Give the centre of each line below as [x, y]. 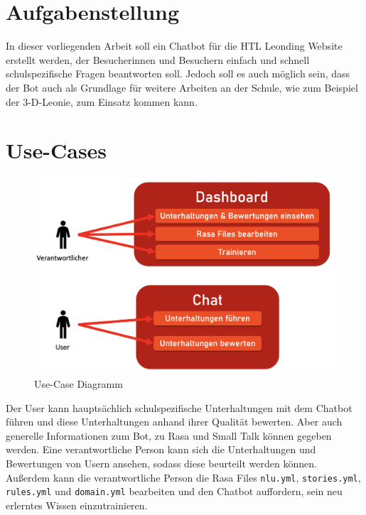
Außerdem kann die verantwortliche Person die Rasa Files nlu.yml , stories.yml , [183, 477]
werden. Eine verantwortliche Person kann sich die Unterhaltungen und [161, 449]
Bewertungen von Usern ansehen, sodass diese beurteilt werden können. [161, 463]
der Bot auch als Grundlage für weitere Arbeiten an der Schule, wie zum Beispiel [182, 87]
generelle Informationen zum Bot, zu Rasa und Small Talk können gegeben [169, 435]
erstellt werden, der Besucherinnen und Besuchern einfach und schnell [158, 59]
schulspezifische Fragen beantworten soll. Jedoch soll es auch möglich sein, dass [178, 74]
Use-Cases [56, 150]
